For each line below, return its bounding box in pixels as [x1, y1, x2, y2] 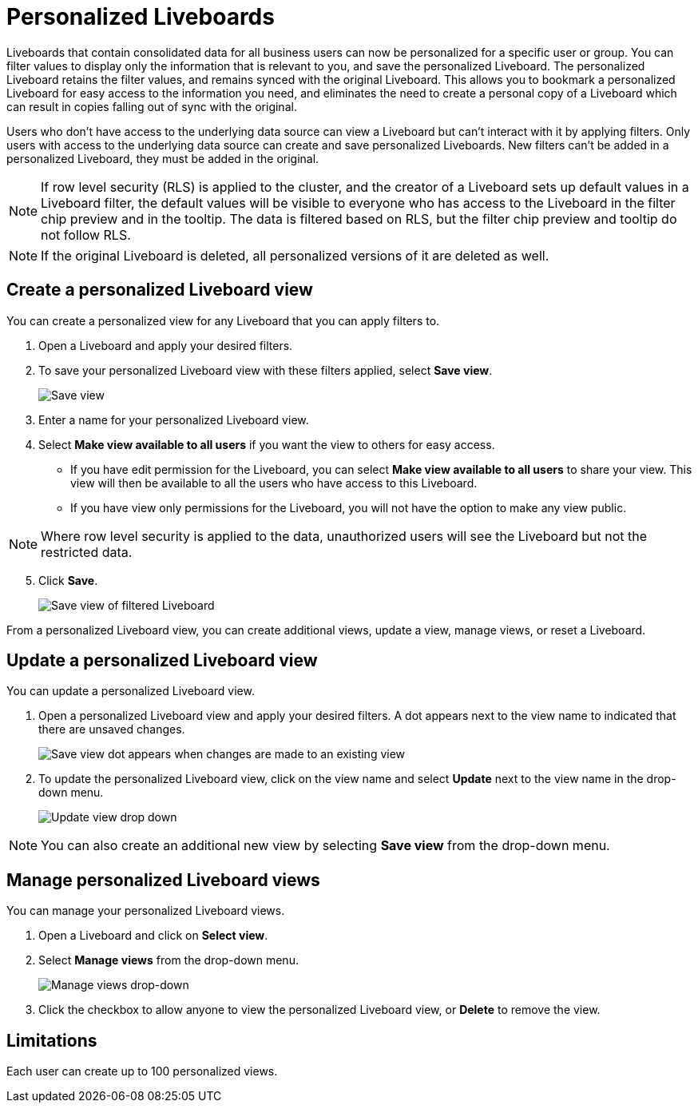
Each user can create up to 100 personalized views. [6, 1064, 278, 1079]
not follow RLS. [41, 226, 131, 243]
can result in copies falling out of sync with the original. [6, 99, 297, 113]
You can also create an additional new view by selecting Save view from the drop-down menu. [41, 837, 610, 854]
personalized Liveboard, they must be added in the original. [6, 151, 319, 165]
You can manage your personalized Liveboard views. [6, 904, 285, 918]
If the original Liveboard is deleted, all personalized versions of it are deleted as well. [41, 247, 549, 264]
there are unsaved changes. [38, 722, 185, 737]
